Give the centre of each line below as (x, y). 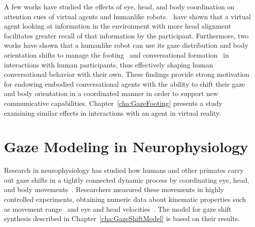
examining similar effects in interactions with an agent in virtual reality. (112, 113)
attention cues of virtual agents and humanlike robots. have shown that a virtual (127, 16)
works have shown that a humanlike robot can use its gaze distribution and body (126, 45)
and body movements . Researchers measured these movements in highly (114, 189)
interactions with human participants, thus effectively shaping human (109, 64)
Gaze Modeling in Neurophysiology (126, 146)
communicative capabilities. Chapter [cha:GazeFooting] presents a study (113, 103)
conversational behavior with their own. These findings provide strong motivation (127, 74)
